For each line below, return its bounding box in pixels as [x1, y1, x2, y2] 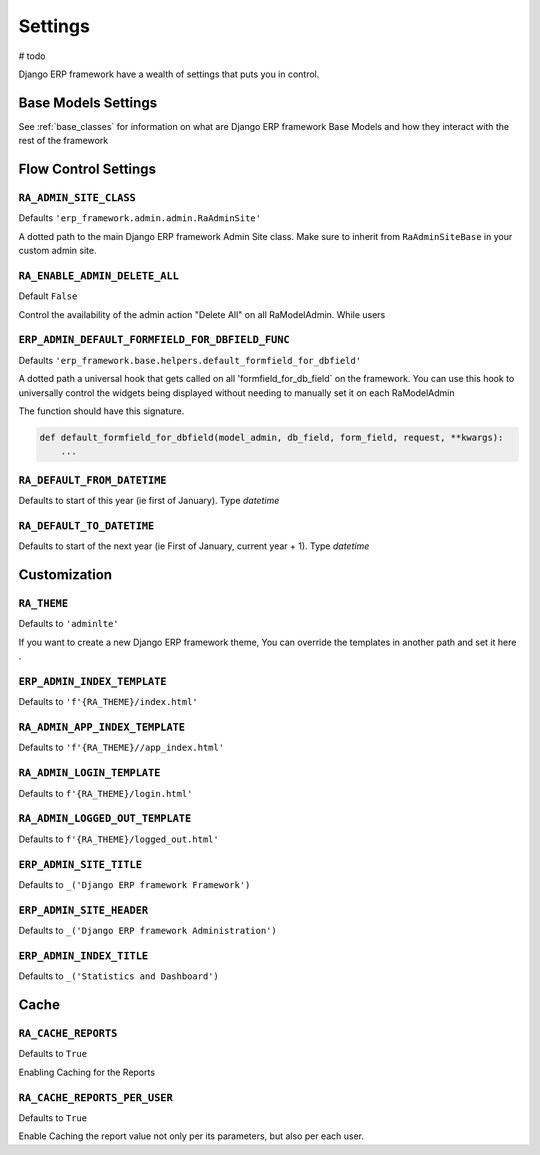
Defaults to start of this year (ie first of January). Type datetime [18, 495, 280, 507]
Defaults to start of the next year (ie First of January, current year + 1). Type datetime [18, 540, 370, 552]
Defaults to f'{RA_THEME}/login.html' [18, 787, 193, 799]
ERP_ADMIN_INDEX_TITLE [18, 949, 149, 962]
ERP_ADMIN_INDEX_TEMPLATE [18, 675, 167, 688]
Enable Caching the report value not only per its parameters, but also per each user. [18, 1130, 365, 1142]
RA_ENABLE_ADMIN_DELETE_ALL [18, 269, 180, 282]
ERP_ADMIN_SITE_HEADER [18, 903, 149, 917]
